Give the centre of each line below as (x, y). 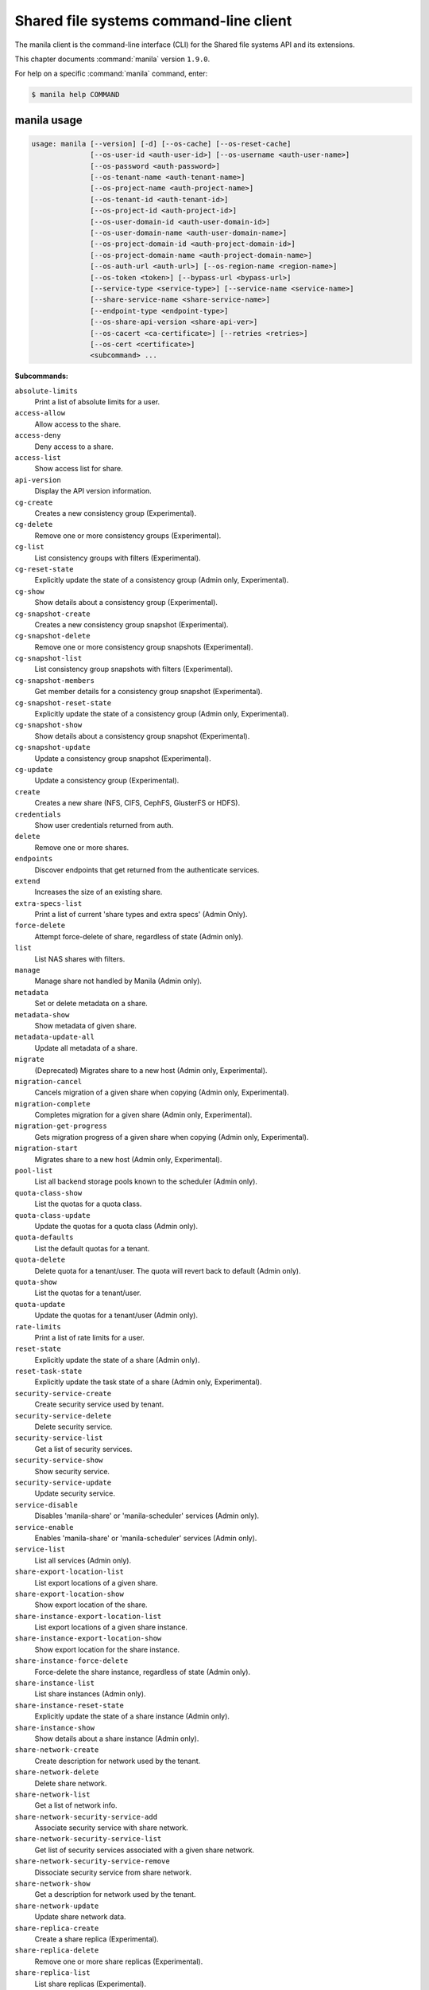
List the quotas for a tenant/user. (88, 1293)
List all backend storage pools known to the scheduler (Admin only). (146, 1181)
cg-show (30, 591)
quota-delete (40, 1260)
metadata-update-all (55, 1037)
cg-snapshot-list (48, 658)
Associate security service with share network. (111, 1828)
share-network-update (57, 1906)
